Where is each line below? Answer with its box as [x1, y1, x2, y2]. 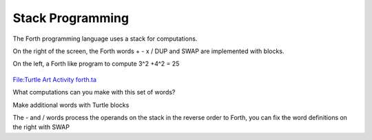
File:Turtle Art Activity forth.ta [12, 75, 96, 83]
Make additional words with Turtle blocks [12, 101, 130, 109]
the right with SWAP [12, 123, 70, 131]
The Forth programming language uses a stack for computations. [12, 34, 198, 43]
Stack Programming [12, 10, 130, 26]
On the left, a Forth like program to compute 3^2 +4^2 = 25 [12, 59, 180, 68]
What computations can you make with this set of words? [12, 88, 176, 97]
